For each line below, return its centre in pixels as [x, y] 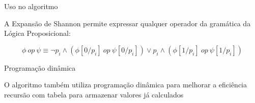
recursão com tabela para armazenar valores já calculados [94, 94]
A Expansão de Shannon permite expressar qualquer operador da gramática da [127, 23]
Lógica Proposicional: [37, 33]
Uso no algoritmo [31, 6]
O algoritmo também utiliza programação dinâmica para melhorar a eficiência [126, 85]
